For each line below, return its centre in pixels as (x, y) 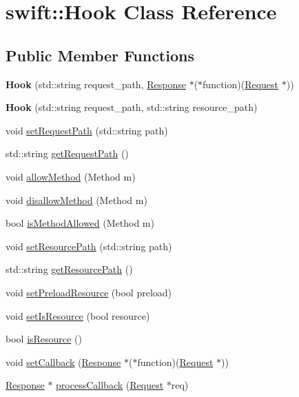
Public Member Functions (100, 55)
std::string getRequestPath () (67, 153)
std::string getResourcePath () (69, 269)
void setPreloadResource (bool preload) (89, 292)
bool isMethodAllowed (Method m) (80, 223)
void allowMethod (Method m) (71, 176)
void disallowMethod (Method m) (76, 200)
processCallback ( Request (110, 385)
